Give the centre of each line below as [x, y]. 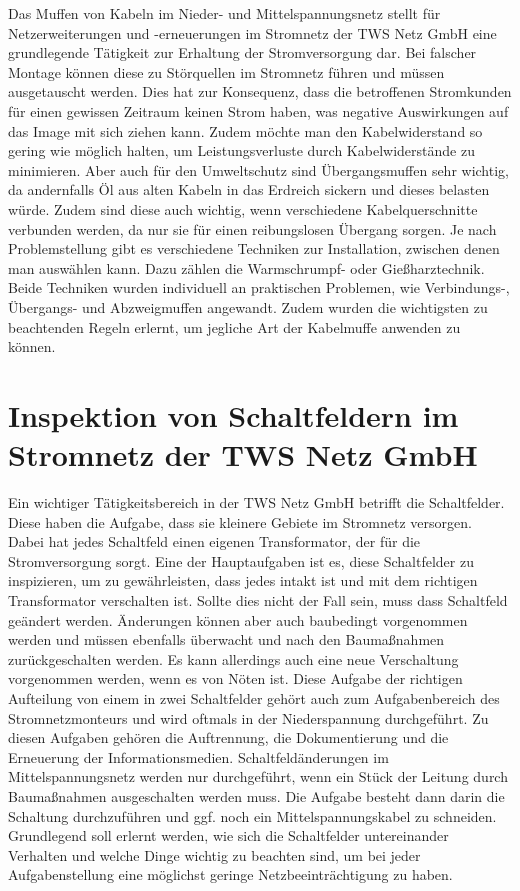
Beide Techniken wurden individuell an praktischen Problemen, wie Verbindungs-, [259, 287]
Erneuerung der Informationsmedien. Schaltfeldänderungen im [198, 756]
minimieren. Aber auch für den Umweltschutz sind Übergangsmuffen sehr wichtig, [258, 169]
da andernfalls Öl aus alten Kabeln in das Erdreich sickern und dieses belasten [249, 189]
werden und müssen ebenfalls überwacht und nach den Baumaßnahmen [226, 639]
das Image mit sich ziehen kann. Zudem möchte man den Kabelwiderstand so [245, 130]
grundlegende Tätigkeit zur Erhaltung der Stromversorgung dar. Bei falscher [242, 52]
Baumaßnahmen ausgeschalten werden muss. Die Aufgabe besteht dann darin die [256, 795]
